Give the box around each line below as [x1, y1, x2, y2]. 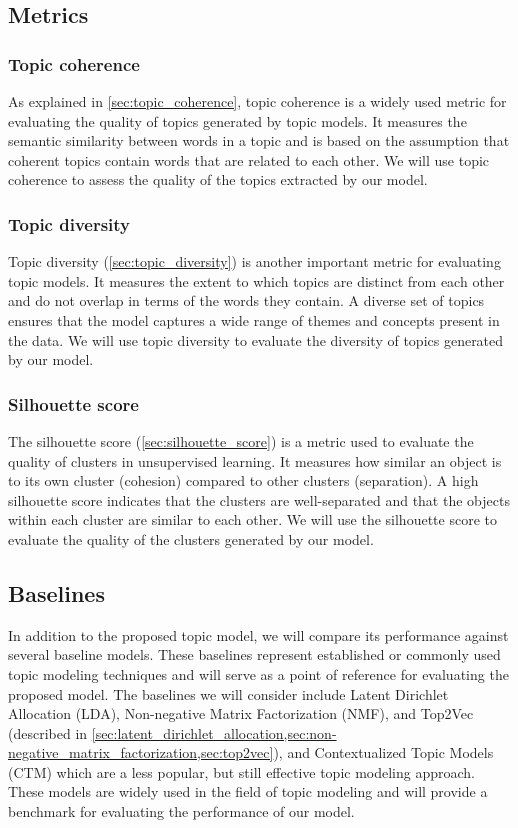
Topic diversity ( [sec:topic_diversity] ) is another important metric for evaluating [8, 251, 501, 272]
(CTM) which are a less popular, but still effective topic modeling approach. [8, 761, 476, 782]
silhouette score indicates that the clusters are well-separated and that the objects [8, 489, 510, 510]
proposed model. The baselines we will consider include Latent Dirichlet [8, 683, 449, 704]
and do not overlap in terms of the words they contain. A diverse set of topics [8, 290, 485, 311]
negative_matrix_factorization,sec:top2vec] [8, 742, 274, 763]
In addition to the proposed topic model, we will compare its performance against [8, 624, 509, 645]
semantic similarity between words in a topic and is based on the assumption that [8, 130, 510, 151]
